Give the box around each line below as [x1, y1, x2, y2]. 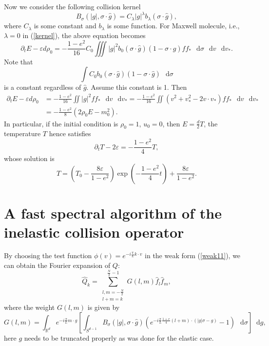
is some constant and [34, 20, 96, 31]
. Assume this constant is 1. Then [86, 82, 187, 92]
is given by [87, 302, 120, 312]
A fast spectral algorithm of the [4, 203, 222, 223]
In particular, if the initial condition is [4, 118, 118, 128]
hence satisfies [49, 128, 91, 139]
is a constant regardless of [4, 82, 81, 92]
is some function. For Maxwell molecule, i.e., [107, 20, 240, 31]
